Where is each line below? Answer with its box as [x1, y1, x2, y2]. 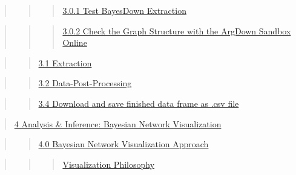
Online [62, 36, 87, 49]
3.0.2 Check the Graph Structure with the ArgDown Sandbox [62, 24, 291, 37]
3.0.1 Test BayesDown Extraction [62, 4, 186, 16]
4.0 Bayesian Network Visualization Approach [38, 138, 209, 150]
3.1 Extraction [38, 56, 92, 69]
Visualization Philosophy [62, 157, 155, 170]
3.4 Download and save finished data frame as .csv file [38, 97, 239, 109]
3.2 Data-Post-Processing [38, 77, 132, 89]
